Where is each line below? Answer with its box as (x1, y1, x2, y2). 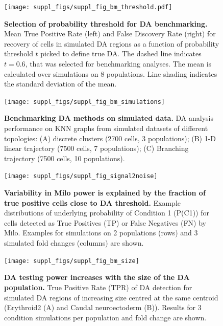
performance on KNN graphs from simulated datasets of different (4, 123, 208, 134)
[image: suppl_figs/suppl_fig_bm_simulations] (4, 98, 165, 105)
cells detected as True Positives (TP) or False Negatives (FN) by (4, 217, 206, 228)
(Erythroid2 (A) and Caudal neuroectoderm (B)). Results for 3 (4, 302, 202, 313)
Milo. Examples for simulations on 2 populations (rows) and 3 (4, 227, 198, 238)
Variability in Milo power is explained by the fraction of (4, 187, 206, 198)
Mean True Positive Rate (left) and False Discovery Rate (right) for (4, 28, 216, 39)
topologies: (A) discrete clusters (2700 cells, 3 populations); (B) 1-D (4, 133, 216, 143)
